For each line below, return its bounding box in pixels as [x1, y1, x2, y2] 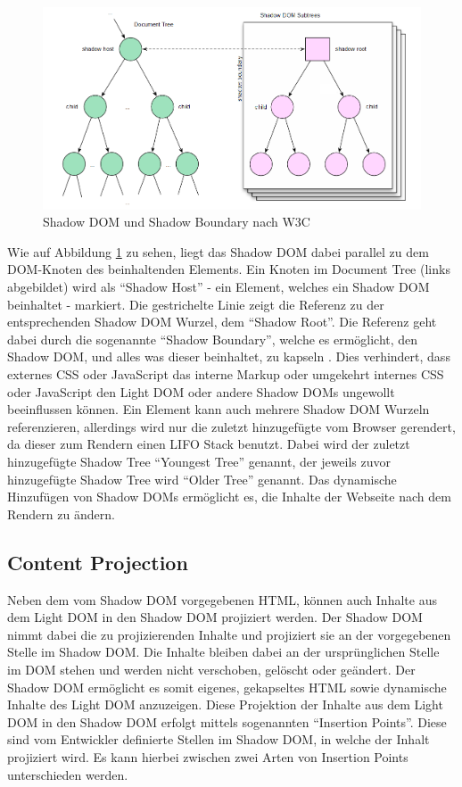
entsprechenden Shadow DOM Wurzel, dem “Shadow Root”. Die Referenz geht [7, 312, 437, 331]
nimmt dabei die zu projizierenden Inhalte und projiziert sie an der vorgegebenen [7, 625, 451, 643]
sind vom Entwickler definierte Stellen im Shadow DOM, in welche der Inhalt [7, 730, 430, 749]
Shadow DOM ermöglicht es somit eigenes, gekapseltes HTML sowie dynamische [7, 677, 447, 696]
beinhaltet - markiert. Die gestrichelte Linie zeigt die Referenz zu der [7, 294, 384, 313]
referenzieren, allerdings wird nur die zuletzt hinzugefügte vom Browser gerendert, [7, 417, 456, 435]
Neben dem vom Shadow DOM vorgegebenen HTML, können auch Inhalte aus [7, 590, 437, 609]
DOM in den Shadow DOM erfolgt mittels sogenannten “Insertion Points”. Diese [7, 712, 447, 731]
